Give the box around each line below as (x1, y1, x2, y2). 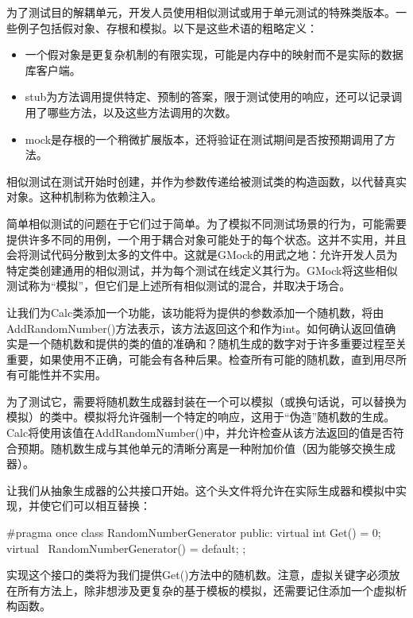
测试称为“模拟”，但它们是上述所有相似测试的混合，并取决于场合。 (6, 277, 351, 294)
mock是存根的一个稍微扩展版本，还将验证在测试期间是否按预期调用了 (25, 130, 385, 147)
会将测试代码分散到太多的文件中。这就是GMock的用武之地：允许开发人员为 (6, 246, 398, 263)
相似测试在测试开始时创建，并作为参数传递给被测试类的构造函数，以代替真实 (6, 172, 407, 189)
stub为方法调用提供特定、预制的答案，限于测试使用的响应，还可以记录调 (25, 88, 403, 105)
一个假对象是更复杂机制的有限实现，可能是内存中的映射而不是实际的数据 (25, 46, 403, 63)
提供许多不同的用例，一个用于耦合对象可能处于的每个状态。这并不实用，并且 (6, 230, 407, 247)
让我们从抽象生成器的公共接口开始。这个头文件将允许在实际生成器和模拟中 (6, 481, 396, 498)
